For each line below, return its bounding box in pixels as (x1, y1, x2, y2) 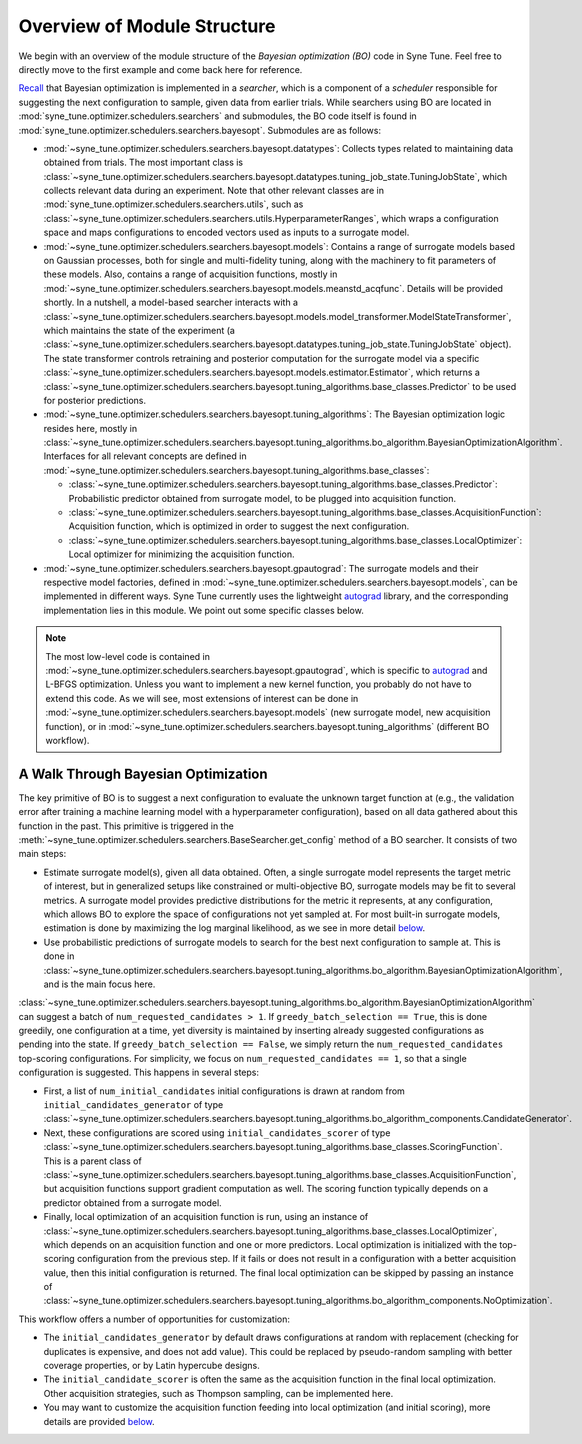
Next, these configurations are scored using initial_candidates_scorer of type (43, 1126, 391, 1139)
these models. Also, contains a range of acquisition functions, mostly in (43, 268, 338, 280)
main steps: (18, 848, 67, 860)
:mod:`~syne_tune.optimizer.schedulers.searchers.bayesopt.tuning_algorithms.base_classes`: (43, 464, 430, 476)
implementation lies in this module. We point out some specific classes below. (43, 604, 364, 616)
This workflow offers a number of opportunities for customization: (18, 1313, 290, 1325)
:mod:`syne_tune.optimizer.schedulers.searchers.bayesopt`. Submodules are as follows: (18, 124, 382, 136)
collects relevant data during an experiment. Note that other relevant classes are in (43, 185, 385, 197)
